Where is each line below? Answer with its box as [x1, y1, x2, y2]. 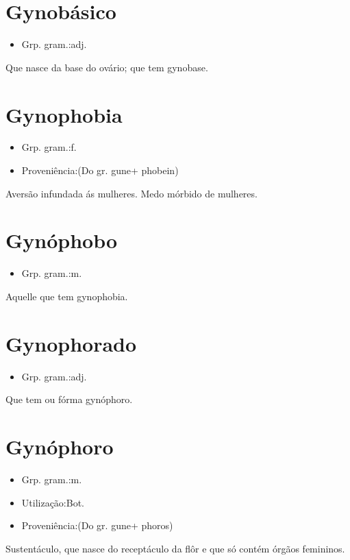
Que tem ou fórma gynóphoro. [5, 392, 133, 406]
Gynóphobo [5, 226, 118, 254]
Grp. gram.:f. [21, 140, 77, 154]
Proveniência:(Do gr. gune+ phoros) [21, 518, 173, 533]
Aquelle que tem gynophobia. [5, 289, 128, 303]
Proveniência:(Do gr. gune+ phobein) [21, 163, 179, 178]
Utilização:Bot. [21, 495, 84, 509]
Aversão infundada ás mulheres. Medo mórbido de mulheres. [5, 186, 258, 200]
